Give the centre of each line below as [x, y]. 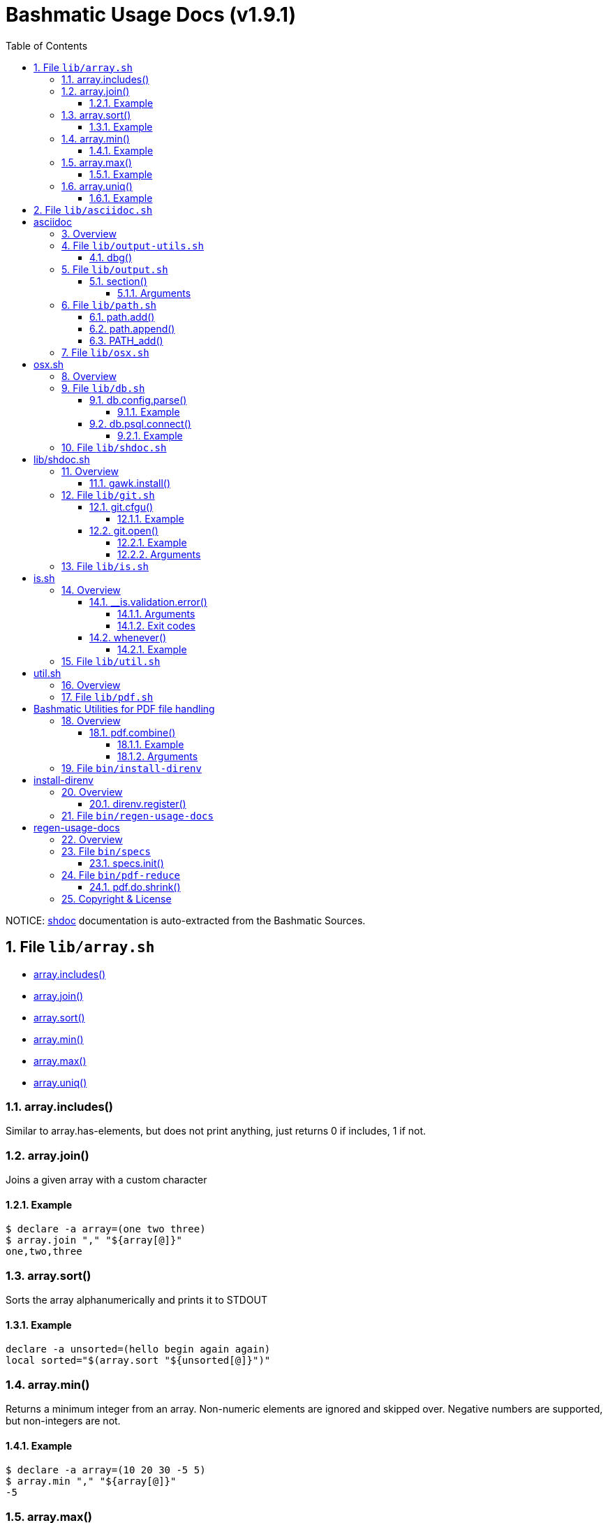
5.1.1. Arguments [154, 293]
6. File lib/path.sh [109, 305]
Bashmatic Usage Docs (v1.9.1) [151, 15]
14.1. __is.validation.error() [148, 602]
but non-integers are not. [63, 1421]
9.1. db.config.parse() [138, 400]
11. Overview [90, 471]
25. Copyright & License [117, 898]
